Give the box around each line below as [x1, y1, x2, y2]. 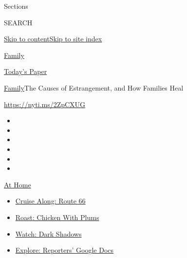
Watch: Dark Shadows [15, 228, 82, 239]
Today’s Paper [4, 66, 47, 76]
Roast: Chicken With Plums [15, 212, 99, 222]
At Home [4, 179, 31, 189]
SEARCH [4, 17, 33, 27]
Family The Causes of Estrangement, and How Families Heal [4, 82, 184, 92]
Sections [4, 1, 28, 11]
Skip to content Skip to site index [4, 34, 102, 44]
